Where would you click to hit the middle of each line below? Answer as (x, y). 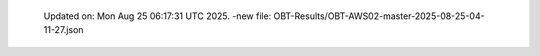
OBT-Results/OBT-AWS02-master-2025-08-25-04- (379, 16)
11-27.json (63, 30)
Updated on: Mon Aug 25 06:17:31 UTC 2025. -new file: (157, 16)
